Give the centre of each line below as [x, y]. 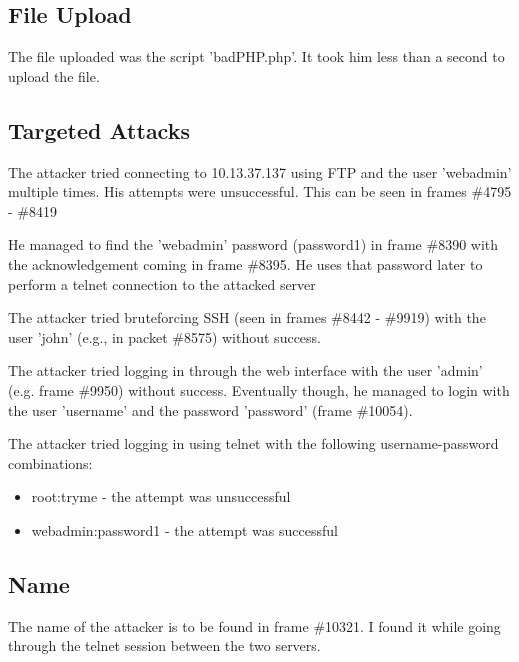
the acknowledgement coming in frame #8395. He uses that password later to [245, 263]
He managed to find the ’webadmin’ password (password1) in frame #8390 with [253, 244]
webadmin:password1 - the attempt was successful [184, 529]
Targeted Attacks [99, 129]
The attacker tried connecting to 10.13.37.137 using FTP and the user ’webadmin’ [260, 171]
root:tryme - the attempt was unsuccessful [161, 496]
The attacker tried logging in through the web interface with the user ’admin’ [245, 370]
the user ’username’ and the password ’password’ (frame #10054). [210, 409]
